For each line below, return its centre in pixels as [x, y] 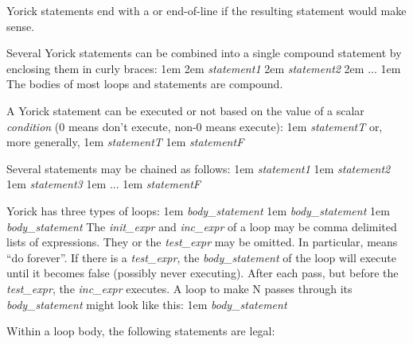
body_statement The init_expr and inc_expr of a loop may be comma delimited [202, 226]
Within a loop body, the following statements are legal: [141, 331]
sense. [21, 26]
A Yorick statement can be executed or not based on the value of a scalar [185, 110]
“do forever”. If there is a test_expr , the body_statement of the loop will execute [202, 257]
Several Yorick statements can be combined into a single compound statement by [204, 53]
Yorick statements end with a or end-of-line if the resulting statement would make [206, 10]
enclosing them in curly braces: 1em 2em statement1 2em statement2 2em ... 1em [204, 68]
